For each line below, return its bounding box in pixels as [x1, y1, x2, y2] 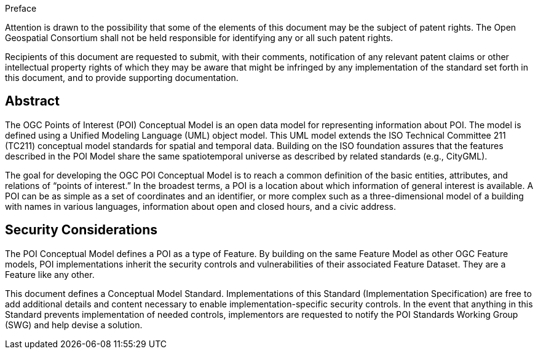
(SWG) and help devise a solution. [5, 319, 143, 330]
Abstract [5, 93, 60, 109]
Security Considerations [5, 222, 158, 238]
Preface [5, 3, 37, 13]
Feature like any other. [5, 269, 95, 280]
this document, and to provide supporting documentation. [5, 72, 239, 83]
